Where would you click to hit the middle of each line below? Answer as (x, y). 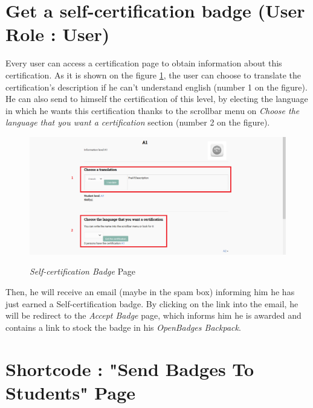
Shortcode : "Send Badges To (130, 368)
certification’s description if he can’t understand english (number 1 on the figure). (156, 87)
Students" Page (70, 392)
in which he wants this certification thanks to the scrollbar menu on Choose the (153, 110)
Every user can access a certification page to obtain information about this (144, 63)
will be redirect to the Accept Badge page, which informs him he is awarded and (153, 315)
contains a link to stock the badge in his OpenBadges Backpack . (123, 327)
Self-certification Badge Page (83, 271)
